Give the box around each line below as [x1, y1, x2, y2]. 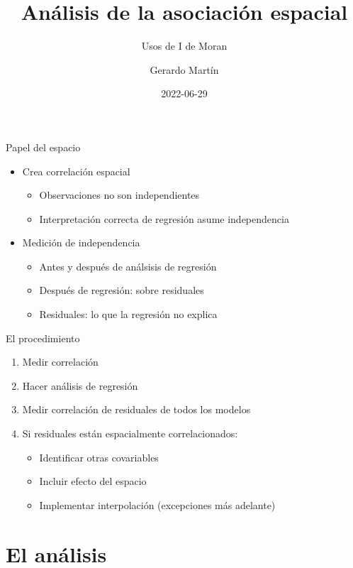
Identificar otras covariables [39, 449, 159, 464]
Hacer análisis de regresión [22, 378, 138, 393]
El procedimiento [6, 330, 80, 345]
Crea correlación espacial [22, 163, 130, 178]
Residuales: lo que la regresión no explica [39, 307, 218, 322]
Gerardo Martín [150, 62, 219, 77]
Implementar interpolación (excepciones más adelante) [39, 497, 276, 512]
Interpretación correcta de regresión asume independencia [39, 211, 289, 226]
